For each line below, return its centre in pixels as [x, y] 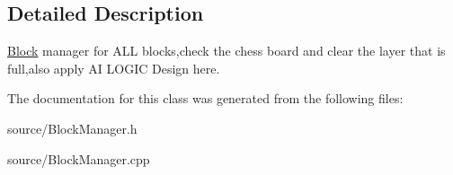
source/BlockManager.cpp [79, 158]
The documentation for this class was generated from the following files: [205, 98]
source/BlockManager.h [72, 128]
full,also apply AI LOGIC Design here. [114, 68]
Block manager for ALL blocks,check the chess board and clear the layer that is [226, 51]
